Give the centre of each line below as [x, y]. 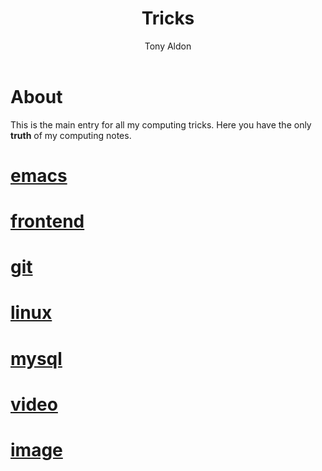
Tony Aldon [168, 46]
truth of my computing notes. [71, 135]
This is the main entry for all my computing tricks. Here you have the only [161, 124]
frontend [47, 221]
